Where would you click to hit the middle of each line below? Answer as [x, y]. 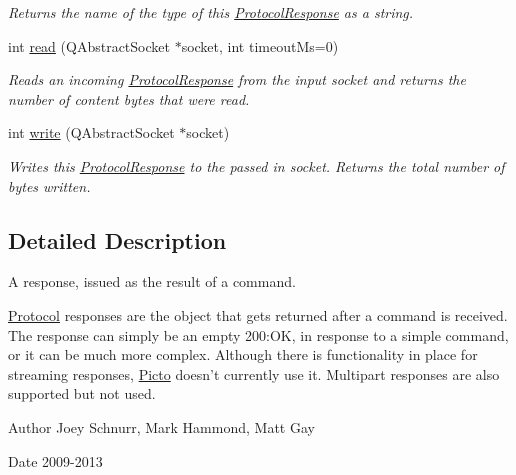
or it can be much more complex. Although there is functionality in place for [243, 354]
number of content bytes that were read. [129, 98]
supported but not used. [82, 393]
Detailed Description [117, 239]
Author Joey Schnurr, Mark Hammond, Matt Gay [161, 426]
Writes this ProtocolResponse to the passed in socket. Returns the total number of [256, 165]
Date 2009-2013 [55, 460]
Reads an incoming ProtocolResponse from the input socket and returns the [237, 79]
